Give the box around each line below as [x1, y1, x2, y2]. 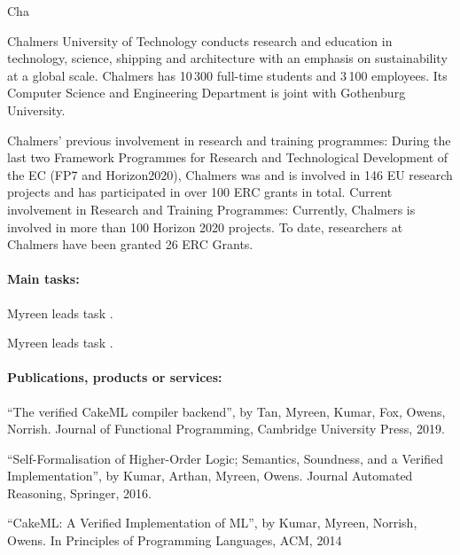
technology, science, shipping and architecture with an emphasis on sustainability [7, 49, 448, 67]
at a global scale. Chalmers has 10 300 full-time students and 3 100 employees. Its [7, 66, 448, 84]
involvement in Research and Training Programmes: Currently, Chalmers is [7, 199, 416, 218]
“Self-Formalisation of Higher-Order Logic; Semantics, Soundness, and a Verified [7, 449, 444, 467]
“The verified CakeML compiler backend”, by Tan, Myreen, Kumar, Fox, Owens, [7, 402, 446, 420]
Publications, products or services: [7, 368, 222, 387]
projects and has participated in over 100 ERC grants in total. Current [7, 183, 393, 201]
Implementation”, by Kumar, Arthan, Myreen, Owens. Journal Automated [7, 466, 413, 485]
